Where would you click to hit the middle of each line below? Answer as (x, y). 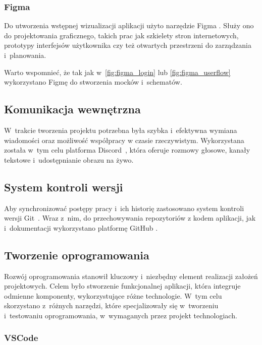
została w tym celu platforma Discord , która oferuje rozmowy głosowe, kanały (127, 150)
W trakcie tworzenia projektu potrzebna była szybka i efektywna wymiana (121, 130)
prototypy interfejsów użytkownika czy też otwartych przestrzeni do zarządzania (128, 45)
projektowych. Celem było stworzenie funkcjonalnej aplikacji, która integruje (122, 286)
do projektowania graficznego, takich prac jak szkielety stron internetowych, (121, 35)
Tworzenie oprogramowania (77, 255)
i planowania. (25, 55)
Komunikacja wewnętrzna (72, 109)
